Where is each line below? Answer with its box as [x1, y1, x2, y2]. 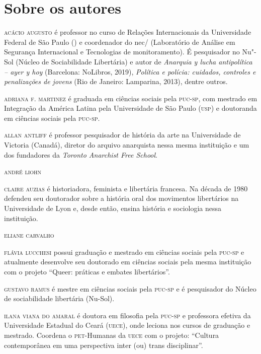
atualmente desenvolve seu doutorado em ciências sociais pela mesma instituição [4, 256, 251, 267]
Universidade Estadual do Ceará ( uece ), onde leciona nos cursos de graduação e [4, 320, 250, 330]
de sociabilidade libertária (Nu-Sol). [4, 293, 115, 304]
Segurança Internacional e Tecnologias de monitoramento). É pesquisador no [4, 46, 240, 57]
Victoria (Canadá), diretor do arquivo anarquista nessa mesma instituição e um [4, 139, 249, 150]
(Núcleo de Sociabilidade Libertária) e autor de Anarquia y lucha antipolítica [16, 56, 252, 66]
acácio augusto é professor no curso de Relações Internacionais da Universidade [4, 27, 251, 37]
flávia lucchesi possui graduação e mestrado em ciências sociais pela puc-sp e [4, 246, 244, 257]
